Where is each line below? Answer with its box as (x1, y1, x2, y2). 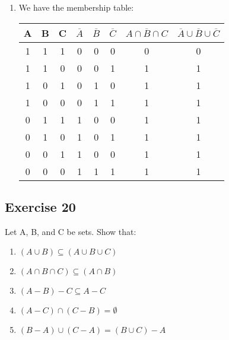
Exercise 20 (5, 197, 76, 215)
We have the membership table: (18, 1, 134, 13)
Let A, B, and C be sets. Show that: (5, 225, 136, 237)
